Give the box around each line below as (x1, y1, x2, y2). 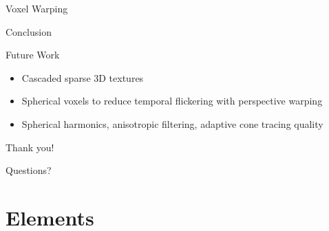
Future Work (6, 47, 60, 62)
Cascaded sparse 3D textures (21, 70, 144, 85)
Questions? (6, 163, 52, 177)
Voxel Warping (6, 1, 68, 15)
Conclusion (6, 24, 52, 38)
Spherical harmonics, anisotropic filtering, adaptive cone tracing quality (21, 116, 323, 131)
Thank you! (6, 140, 54, 154)
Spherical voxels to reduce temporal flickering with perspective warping (21, 93, 323, 108)
